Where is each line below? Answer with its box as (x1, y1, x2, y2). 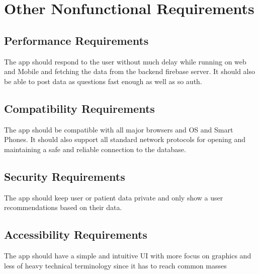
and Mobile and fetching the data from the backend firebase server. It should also (4, 66, 255, 77)
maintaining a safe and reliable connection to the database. (4, 144, 186, 154)
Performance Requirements (4, 32, 149, 48)
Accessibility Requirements (4, 227, 147, 242)
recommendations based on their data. (4, 202, 122, 213)
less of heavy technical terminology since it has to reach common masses (4, 260, 227, 270)
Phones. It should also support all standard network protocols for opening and (4, 134, 246, 145)
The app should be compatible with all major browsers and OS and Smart (4, 124, 233, 134)
